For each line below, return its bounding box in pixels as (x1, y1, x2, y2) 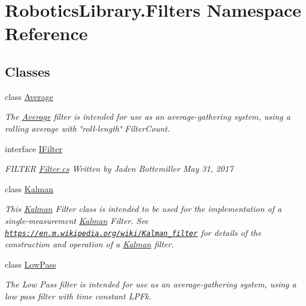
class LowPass (5, 257, 56, 270)
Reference (5, 21, 88, 46)
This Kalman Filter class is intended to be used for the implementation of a (5, 202, 282, 215)
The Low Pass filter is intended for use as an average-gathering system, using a (5, 278, 296, 290)
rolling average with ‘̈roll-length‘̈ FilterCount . (5, 122, 170, 134)
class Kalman (5, 182, 54, 195)
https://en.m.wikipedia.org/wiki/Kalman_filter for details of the (5, 226, 262, 238)
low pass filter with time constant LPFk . (5, 289, 152, 302)
